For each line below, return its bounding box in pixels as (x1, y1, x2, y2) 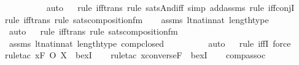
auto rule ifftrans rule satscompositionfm (9, 25, 178, 38)
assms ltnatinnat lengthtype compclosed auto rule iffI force (9, 36, 291, 49)
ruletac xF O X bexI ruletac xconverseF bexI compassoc (5, 49, 266, 61)
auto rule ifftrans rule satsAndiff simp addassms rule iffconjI (46, 1, 295, 13)
